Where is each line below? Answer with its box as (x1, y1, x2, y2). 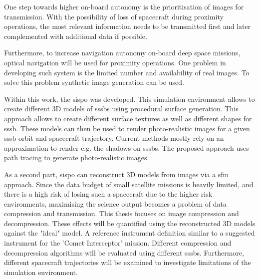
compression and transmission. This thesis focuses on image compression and (4, 208, 239, 219)
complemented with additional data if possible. (4, 30, 147, 41)
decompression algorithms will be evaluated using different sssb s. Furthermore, (4, 247, 244, 258)
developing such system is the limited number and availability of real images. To (4, 67, 250, 77)
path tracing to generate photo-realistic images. (4, 152, 149, 163)
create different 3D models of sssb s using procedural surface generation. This (4, 103, 239, 114)
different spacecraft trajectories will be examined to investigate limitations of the (4, 257, 251, 268)
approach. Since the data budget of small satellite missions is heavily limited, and (4, 179, 254, 189)
